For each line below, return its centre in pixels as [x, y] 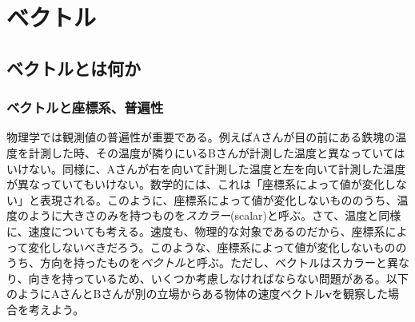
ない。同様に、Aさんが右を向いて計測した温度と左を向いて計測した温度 [217, 168]
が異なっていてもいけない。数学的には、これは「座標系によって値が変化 [196, 184]
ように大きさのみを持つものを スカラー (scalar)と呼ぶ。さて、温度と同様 [215, 215]
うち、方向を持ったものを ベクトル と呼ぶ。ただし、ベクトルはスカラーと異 [202, 262]
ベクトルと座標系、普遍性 [85, 107]
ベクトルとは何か [74, 68]
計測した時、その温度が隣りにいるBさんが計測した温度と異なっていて [211, 152]
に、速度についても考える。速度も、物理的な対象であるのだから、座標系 [196, 231]
